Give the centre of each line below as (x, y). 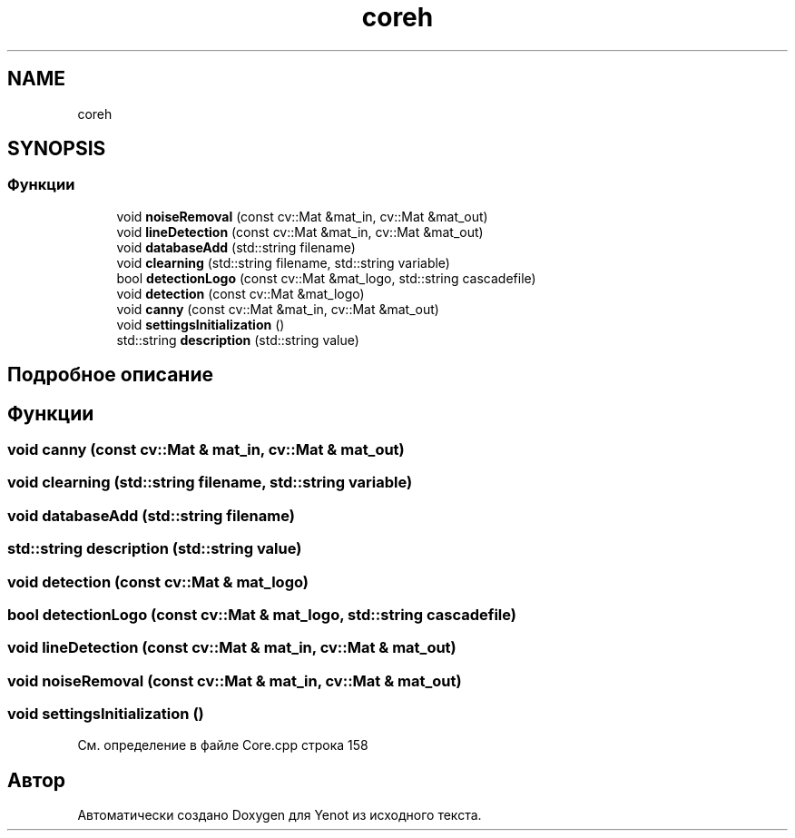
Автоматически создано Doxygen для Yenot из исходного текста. (280, 815)
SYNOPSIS (57, 149)
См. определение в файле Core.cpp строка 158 (223, 745)
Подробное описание (110, 375)
